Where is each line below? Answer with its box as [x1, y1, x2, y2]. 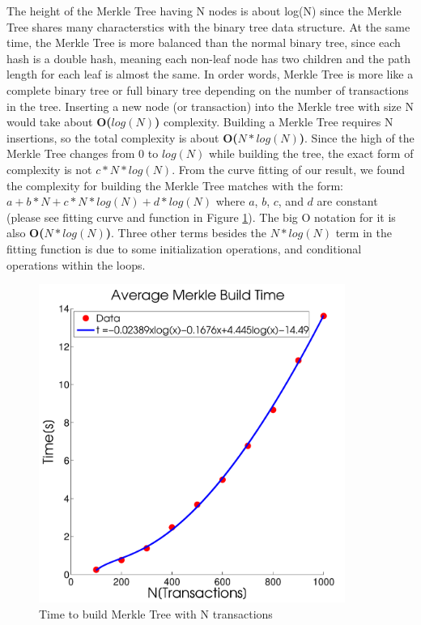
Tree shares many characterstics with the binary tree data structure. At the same [6, 18, 410, 35]
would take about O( [6, 113, 112, 130]
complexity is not [6, 160, 92, 177]
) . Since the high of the [299, 129, 415, 146]
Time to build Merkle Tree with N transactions [39, 605, 273, 622]
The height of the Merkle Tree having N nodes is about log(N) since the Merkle [6, 2, 402, 19]
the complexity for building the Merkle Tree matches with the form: [6, 176, 343, 193]
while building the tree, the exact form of [208, 145, 414, 162]
